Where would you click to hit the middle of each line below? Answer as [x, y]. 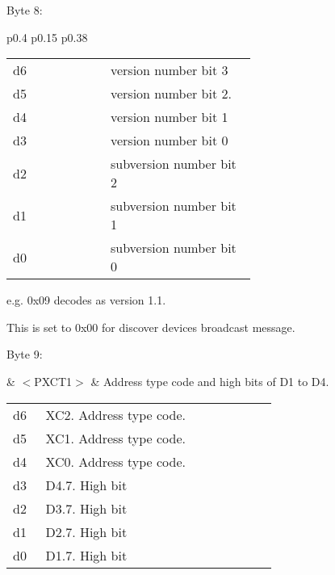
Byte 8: [25, 10]
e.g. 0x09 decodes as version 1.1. [86, 300]
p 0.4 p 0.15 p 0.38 [47, 37]
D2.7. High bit [86, 531]
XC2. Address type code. [115, 414]
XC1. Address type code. [115, 438]
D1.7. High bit [86, 555]
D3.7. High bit [86, 508]
